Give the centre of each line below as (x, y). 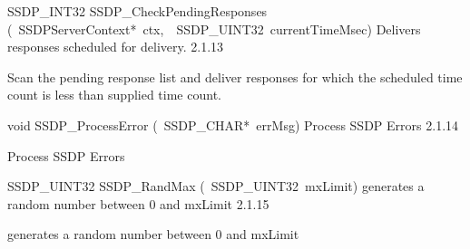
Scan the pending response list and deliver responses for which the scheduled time (235, 77)
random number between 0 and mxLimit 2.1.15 (138, 203)
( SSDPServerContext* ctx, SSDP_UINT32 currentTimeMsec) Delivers (214, 29)
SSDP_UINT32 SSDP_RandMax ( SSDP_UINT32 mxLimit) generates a (216, 186)
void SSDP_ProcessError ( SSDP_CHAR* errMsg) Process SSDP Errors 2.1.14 (233, 124)
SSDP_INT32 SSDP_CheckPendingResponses (137, 11)
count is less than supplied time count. (114, 95)
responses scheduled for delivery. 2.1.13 (116, 47)
